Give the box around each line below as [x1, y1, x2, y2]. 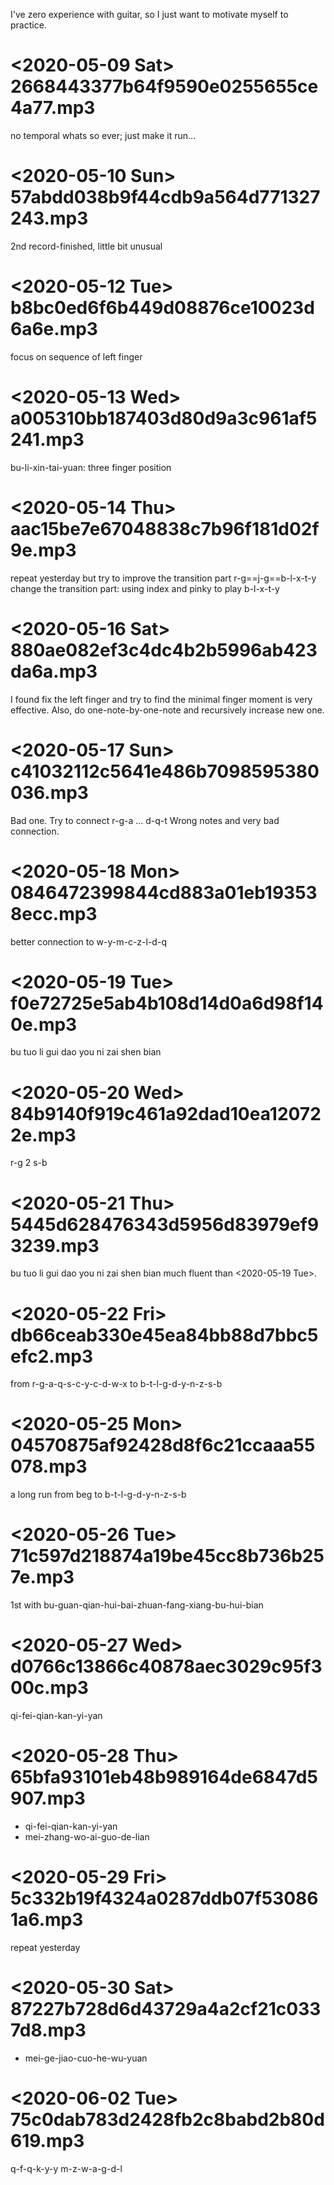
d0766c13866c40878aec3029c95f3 [10, 1655, 323, 1678]
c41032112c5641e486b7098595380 [10, 760, 320, 783]
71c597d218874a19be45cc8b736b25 [10, 1545, 325, 1568]
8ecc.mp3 [10, 902, 98, 925]
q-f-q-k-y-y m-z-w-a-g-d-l [10, 2162, 123, 2174]
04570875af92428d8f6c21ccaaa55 [10, 1434, 316, 1457]
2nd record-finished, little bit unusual [10, 240, 163, 252]
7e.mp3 [10, 1566, 75, 1589]
